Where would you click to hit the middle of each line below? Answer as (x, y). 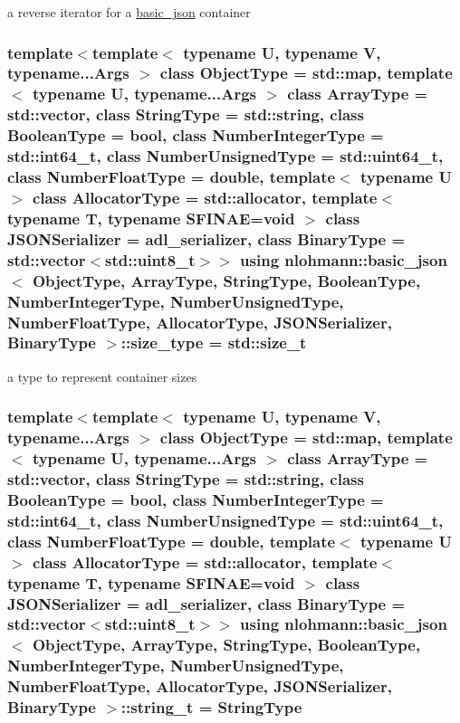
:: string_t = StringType (211, 707)
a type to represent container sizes (102, 376)
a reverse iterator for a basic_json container (129, 12)
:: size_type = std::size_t (214, 342)
